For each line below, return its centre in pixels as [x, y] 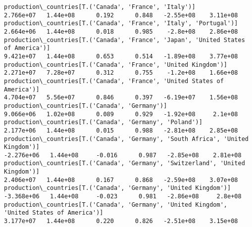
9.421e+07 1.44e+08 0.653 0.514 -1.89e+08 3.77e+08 [121, 56]
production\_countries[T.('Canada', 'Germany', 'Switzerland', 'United [125, 163]
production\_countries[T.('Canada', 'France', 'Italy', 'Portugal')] [121, 23]
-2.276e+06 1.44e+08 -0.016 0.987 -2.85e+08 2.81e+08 [123, 155]
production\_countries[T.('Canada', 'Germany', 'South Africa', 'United [126, 139]
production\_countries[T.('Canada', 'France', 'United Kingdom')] [116, 65]
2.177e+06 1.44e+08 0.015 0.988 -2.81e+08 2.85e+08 [121, 130]
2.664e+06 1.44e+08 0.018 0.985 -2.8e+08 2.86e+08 [121, 31]
